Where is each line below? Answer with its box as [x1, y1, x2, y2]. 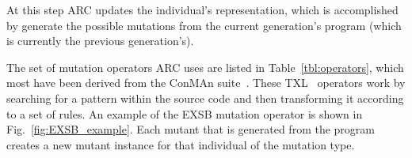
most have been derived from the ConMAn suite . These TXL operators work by [6, 74, 406, 91]
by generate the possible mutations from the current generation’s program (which [6, 17, 402, 33]
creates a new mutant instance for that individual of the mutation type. [6, 136, 355, 152]
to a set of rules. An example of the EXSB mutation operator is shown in [6, 105, 363, 122]
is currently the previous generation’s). [6, 32, 194, 49]
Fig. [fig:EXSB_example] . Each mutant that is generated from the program [6, 121, 375, 137]
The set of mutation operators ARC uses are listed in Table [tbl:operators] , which [6, 58, 404, 75]
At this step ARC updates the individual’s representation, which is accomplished [6, 2, 399, 17]
